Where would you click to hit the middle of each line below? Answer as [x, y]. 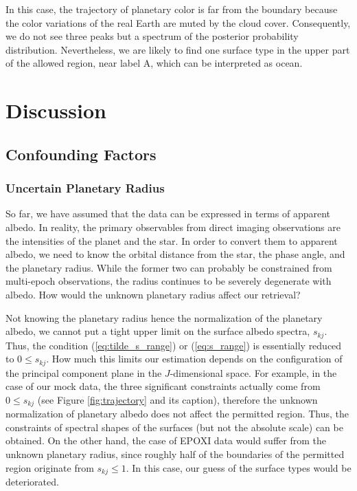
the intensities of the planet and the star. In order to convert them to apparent [172, 240]
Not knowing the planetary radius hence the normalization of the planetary [164, 317]
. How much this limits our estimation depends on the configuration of [194, 359]
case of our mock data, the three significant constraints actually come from [163, 386]
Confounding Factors [81, 154]
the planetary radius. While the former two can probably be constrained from [169, 267]
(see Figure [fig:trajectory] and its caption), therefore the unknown [177, 399]
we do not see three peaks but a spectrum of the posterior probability [152, 36]
